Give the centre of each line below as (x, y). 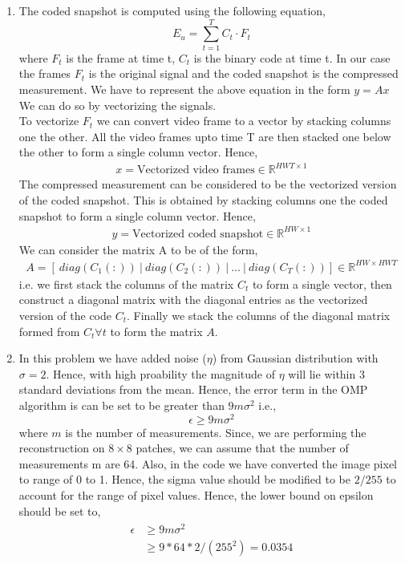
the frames (45, 73)
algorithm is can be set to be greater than (121, 405)
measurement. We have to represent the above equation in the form (184, 89)
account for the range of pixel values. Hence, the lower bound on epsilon (196, 495)
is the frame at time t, (121, 57)
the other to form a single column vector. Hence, (138, 152)
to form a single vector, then (322, 284)
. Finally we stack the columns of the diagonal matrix (259, 316)
